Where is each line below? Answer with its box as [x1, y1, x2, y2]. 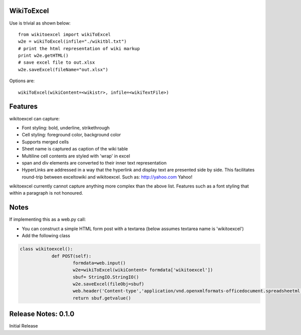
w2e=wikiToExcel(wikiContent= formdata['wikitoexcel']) [73, 267, 213, 273]
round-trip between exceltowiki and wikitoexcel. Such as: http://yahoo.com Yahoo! [22, 174, 193, 180]
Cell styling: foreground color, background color [22, 132, 121, 138]
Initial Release [9, 323, 38, 329]
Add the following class [22, 233, 70, 239]
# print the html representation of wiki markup [18, 46, 140, 51]
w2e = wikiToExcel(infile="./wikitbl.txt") [18, 39, 127, 45]
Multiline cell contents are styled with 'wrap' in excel [22, 153, 130, 159]
